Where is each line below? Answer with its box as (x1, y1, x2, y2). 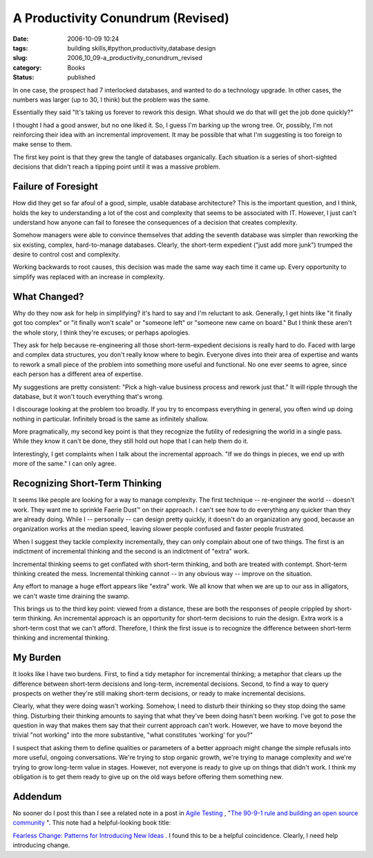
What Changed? (12, 290, 84, 302)
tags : (12, 44, 28, 52)
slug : (12, 54, 28, 62)
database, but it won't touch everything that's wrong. (12, 392, 164, 400)
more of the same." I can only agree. (12, 460, 117, 468)
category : (12, 63, 42, 72)
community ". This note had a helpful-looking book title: (12, 819, 171, 827)
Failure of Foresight (12, 180, 98, 193)
